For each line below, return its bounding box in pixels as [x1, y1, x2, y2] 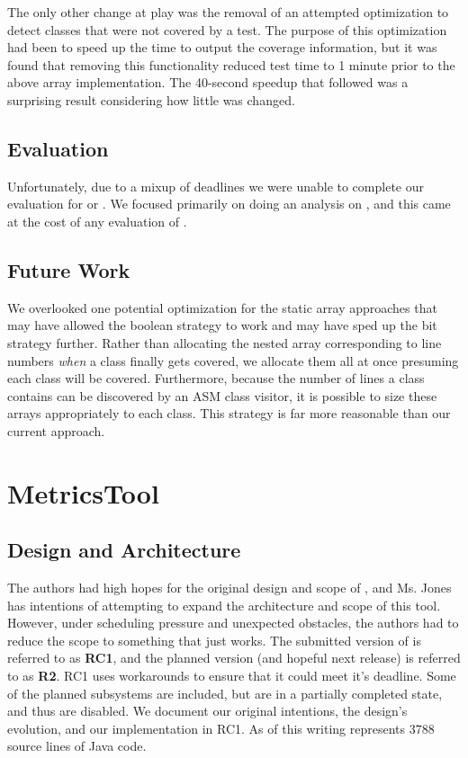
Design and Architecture [7, 536, 241, 564]
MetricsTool [7, 474, 159, 511]
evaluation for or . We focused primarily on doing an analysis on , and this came [7, 194, 451, 213]
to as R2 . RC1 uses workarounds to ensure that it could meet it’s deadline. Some [7, 666, 456, 685]
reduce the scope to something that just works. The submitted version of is [7, 630, 421, 649]
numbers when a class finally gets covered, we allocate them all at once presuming [7, 351, 459, 370]
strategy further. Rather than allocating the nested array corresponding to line [7, 333, 442, 352]
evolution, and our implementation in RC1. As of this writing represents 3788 [7, 718, 435, 737]
